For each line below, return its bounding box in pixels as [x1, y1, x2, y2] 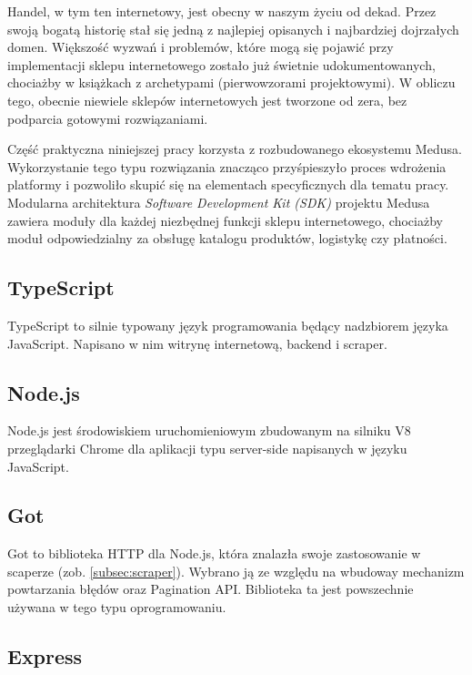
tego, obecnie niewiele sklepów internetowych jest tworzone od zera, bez [7, 90, 407, 109]
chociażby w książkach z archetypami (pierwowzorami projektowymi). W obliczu [7, 73, 456, 92]
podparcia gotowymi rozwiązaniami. [7, 108, 208, 128]
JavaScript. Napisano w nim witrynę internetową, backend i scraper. [7, 333, 387, 353]
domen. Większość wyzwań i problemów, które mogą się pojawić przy [7, 37, 394, 56]
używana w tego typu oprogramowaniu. [7, 598, 226, 617]
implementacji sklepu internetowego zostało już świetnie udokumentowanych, [7, 55, 436, 74]
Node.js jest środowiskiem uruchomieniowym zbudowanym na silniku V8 [7, 421, 411, 440]
